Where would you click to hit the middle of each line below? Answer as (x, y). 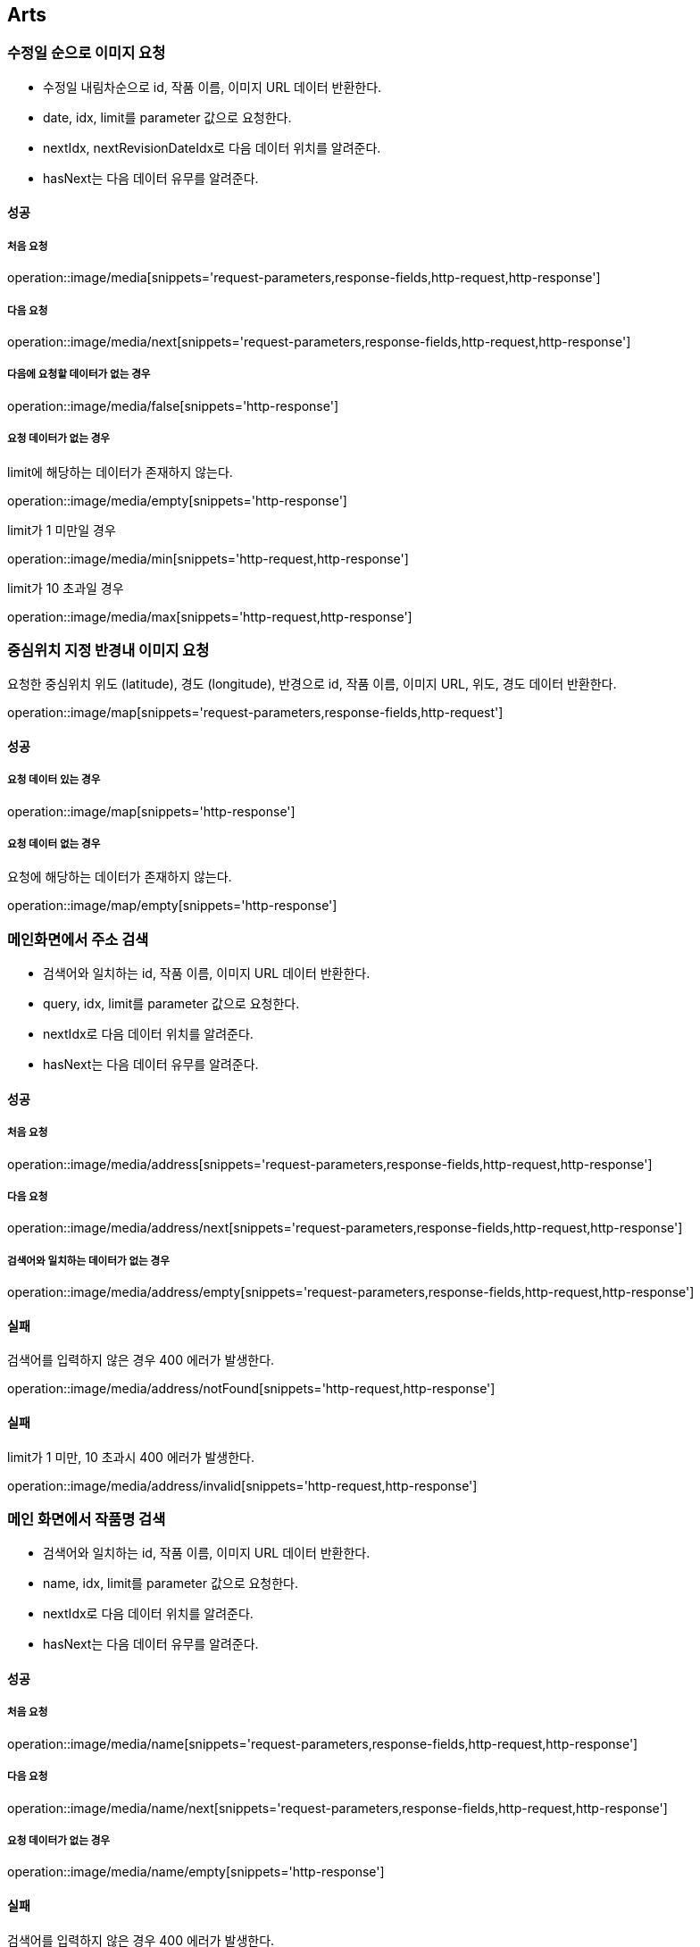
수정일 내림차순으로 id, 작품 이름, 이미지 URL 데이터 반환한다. (212, 87)
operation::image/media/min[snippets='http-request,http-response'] (208, 558)
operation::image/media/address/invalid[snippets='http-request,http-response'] (242, 1485)
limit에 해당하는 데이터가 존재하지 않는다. (120, 472)
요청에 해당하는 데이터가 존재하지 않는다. (120, 877)
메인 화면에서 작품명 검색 (87, 1519)
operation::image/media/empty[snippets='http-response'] (177, 500)
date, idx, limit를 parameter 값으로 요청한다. (167, 117)
